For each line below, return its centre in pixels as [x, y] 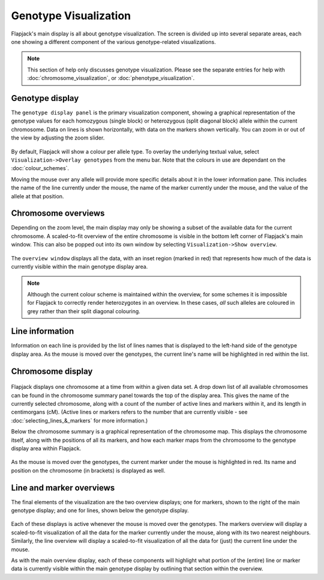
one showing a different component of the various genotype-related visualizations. [113, 41]
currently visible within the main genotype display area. [79, 267]
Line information [43, 331]
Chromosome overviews [58, 213]
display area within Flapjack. [46, 448]
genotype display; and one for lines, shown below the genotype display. [100, 510]
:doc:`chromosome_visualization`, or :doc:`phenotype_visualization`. [111, 78]
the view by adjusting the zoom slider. [58, 138]
